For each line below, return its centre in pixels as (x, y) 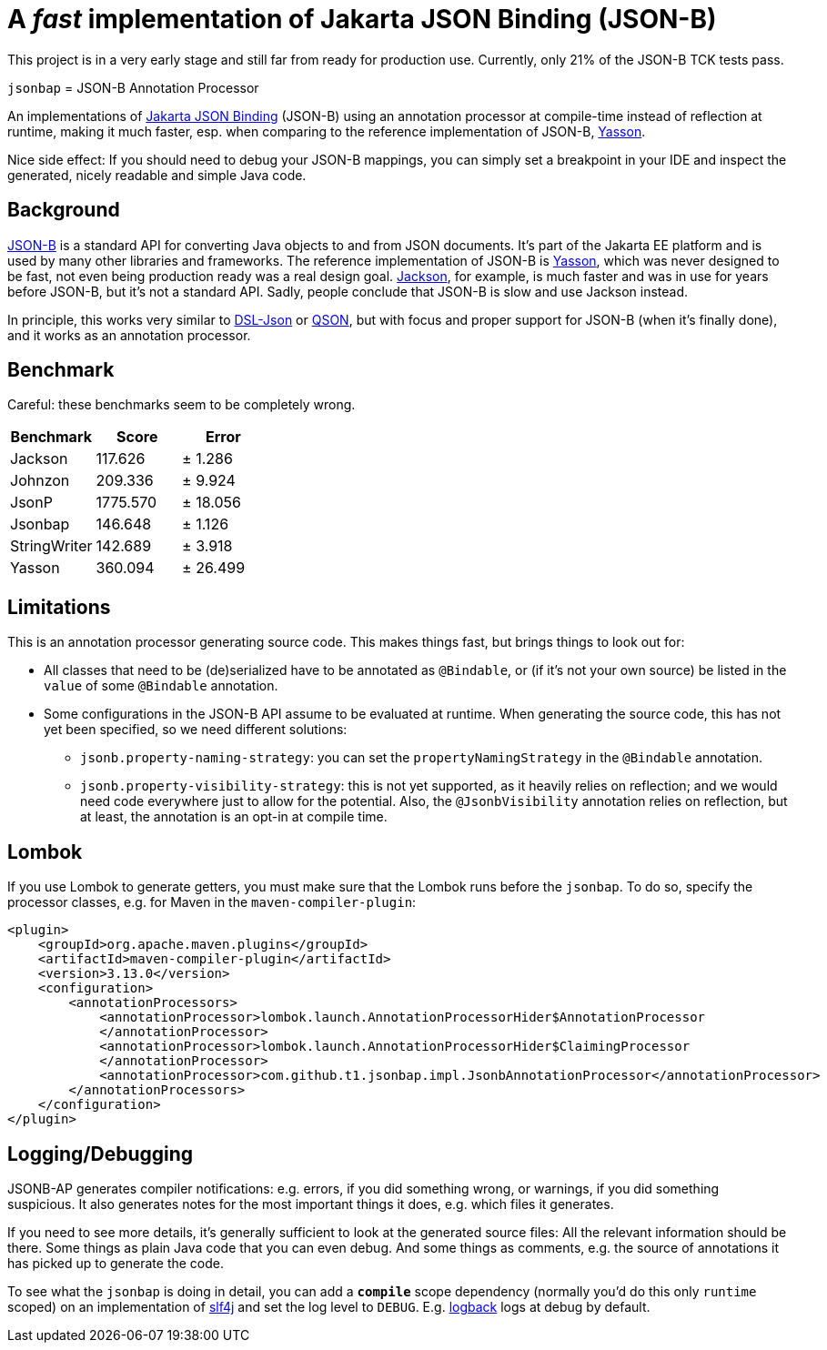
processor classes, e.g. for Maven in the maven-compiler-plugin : (212, 902)
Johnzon (40, 481)
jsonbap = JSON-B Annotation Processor (133, 87)
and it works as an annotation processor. (129, 335)
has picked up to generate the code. (116, 1263)
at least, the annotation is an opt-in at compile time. (234, 817)
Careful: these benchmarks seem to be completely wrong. (182, 405)
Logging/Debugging (101, 1154)
